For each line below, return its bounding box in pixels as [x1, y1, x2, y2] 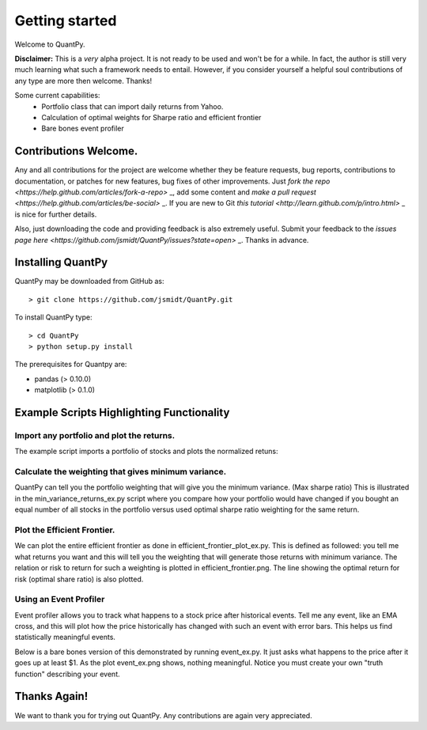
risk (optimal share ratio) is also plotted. [14, 574, 144, 584]
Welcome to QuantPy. [14, 40, 86, 49]
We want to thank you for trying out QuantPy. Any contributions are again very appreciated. [14, 710, 312, 720]
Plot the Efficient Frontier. [14, 524, 115, 535]
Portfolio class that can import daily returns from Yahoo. [41, 101, 224, 111]
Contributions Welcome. [14, 145, 138, 158]
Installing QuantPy [14, 255, 108, 269]
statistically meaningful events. [14, 633, 116, 642]
